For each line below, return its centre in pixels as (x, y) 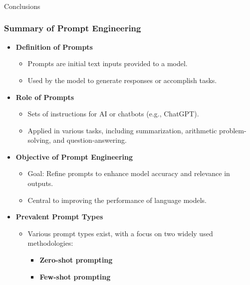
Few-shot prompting (75, 276)
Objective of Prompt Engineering (74, 156)
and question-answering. (90, 140)
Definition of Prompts (54, 47)
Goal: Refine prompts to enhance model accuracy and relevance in (129, 173)
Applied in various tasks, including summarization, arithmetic (122, 130)
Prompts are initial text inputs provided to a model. (108, 63)
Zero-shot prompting (76, 260)
